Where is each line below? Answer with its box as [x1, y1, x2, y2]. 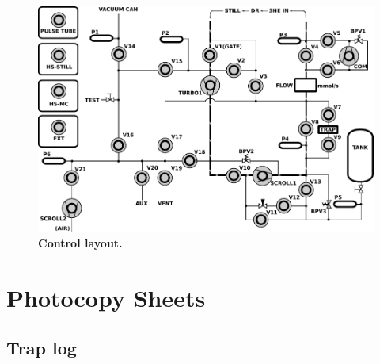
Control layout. [38, 234, 123, 251]
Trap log [6, 335, 77, 360]
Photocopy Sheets [6, 281, 206, 313]
